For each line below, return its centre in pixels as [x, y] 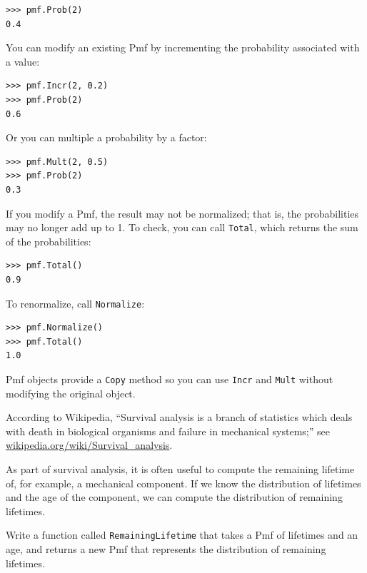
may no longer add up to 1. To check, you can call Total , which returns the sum [182, 227]
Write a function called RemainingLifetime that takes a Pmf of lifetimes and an [182, 535]
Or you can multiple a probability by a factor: [106, 137]
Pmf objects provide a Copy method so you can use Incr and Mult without [170, 379]
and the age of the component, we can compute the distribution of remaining [174, 497]
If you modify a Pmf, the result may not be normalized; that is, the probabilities [182, 213]
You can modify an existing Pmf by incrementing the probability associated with [183, 47]
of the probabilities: [49, 241]
